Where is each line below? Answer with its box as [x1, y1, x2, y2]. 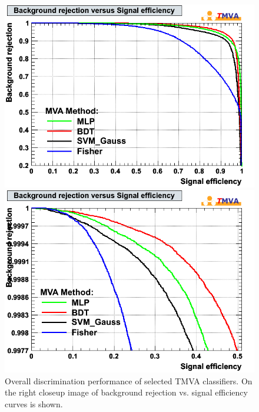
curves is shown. [5, 397, 63, 410]
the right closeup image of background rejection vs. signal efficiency [5, 386, 248, 398]
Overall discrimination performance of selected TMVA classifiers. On [5, 374, 253, 387]
